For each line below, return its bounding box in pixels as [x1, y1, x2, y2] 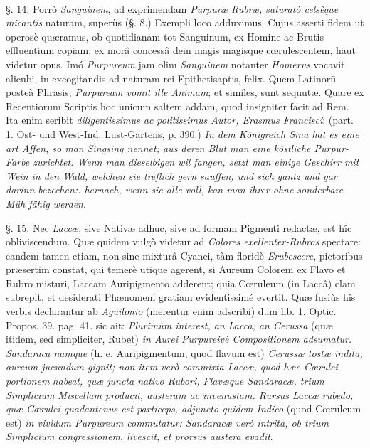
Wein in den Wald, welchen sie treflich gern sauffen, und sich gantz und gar [6, 168, 337, 183]
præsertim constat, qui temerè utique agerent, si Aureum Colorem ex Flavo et [6, 262, 346, 277]
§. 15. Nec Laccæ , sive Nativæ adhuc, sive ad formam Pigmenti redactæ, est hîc [6, 220, 352, 235]
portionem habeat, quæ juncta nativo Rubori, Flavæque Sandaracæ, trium [6, 373, 324, 388]
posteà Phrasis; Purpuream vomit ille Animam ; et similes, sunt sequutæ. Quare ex [6, 85, 364, 100]
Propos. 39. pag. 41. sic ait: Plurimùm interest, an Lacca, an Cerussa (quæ [6, 317, 333, 332]
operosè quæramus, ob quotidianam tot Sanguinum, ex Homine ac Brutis [6, 28, 324, 43]
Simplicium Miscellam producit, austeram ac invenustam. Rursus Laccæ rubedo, [6, 387, 354, 402]
